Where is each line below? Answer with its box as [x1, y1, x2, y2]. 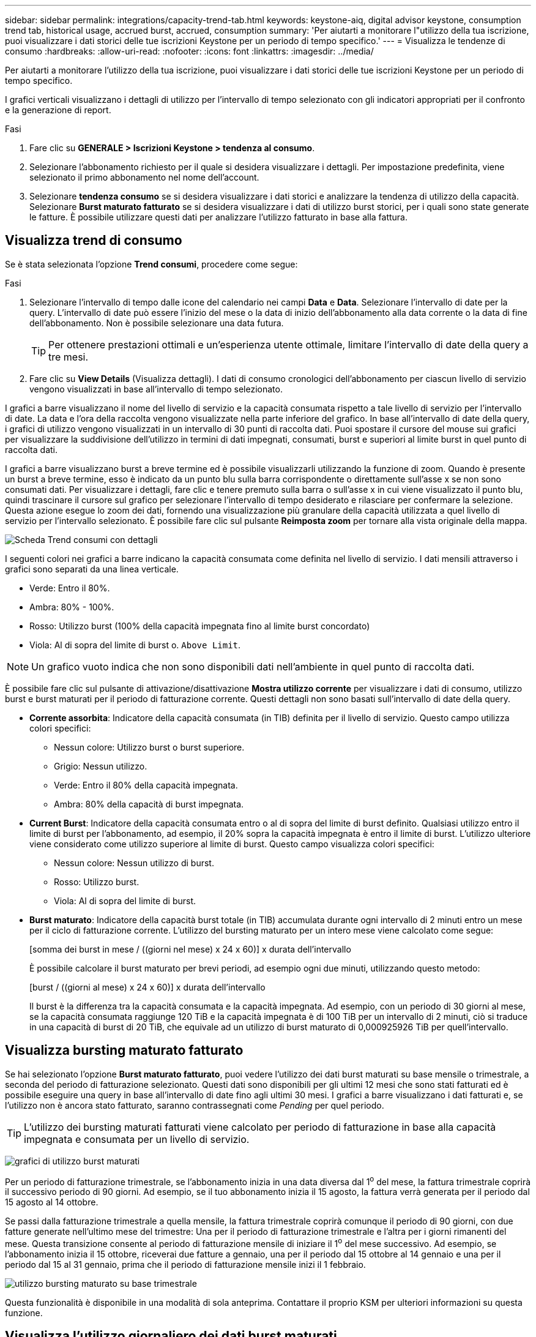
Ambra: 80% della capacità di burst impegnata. [54, 798, 244, 809]
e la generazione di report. [5, 105, 111, 115]
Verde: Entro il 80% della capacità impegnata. [54, 779, 238, 790]
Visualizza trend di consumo [5, 233, 182, 249]
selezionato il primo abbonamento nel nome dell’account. [29, 172, 259, 182]
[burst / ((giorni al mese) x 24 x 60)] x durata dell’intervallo [29, 981, 266, 992]
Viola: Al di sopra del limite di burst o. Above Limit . [29, 639, 241, 650]
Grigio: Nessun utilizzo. [54, 760, 147, 771]
